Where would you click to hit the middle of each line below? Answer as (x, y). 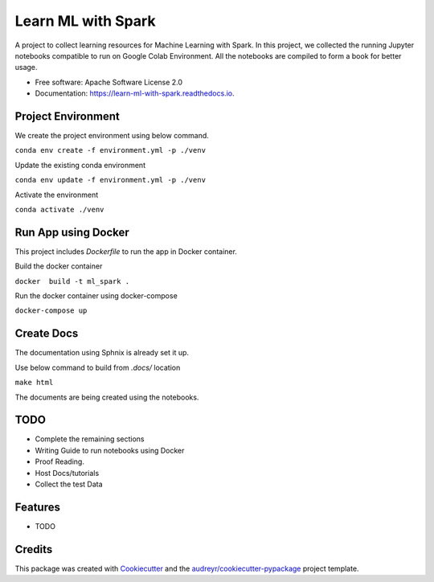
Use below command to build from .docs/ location (98, 367)
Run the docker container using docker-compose (96, 296)
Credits (34, 549)
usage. (26, 68)
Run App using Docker (72, 232)
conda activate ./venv (59, 209)
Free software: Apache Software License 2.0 (109, 82)
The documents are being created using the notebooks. (107, 397)
